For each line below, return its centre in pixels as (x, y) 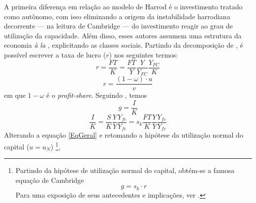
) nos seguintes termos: (144, 54)
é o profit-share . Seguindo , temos (97, 95)
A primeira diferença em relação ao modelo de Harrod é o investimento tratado (123, 6)
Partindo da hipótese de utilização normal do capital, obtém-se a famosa (125, 170)
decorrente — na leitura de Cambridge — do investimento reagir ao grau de (118, 26)
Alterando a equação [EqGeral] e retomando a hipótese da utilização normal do (124, 135)
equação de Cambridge (50, 180)
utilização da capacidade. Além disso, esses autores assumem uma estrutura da (123, 35)
